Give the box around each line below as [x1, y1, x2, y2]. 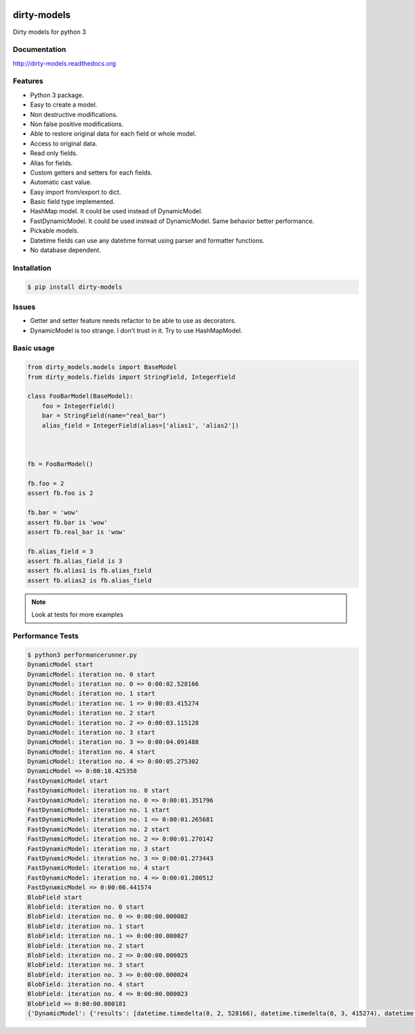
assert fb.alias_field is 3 [27, 558, 122, 565]
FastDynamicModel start [27, 776, 109, 785]
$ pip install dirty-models [27, 283, 122, 291]
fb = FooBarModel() [27, 461, 93, 468]
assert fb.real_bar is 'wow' [27, 528, 127, 536]
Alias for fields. [30, 159, 73, 167]
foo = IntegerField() [41, 402, 116, 410]
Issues [12, 302, 36, 312]
